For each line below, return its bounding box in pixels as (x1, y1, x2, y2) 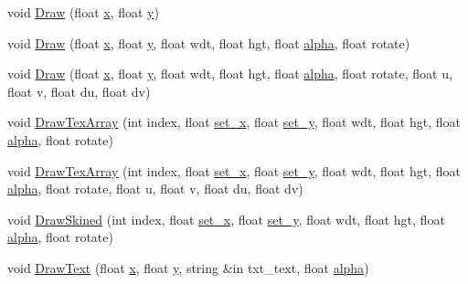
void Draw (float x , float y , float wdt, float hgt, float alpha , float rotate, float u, (7, 64, 452, 83)
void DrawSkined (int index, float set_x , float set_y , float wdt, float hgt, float (7, 209, 445, 228)
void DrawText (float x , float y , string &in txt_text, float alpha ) (7, 258, 369, 277)
